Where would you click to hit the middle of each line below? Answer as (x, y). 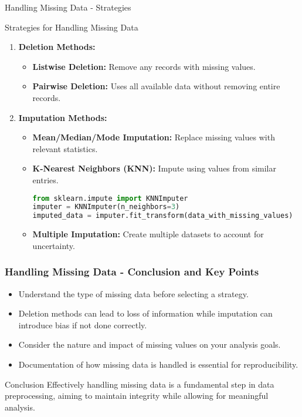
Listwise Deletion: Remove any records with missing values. (144, 66)
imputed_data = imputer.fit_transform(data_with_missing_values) (163, 216)
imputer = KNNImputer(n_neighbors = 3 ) (106, 207)
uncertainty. (54, 245)
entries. (45, 179)
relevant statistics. (65, 148)
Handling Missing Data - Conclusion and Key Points (132, 272)
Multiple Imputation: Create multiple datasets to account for (148, 234)
